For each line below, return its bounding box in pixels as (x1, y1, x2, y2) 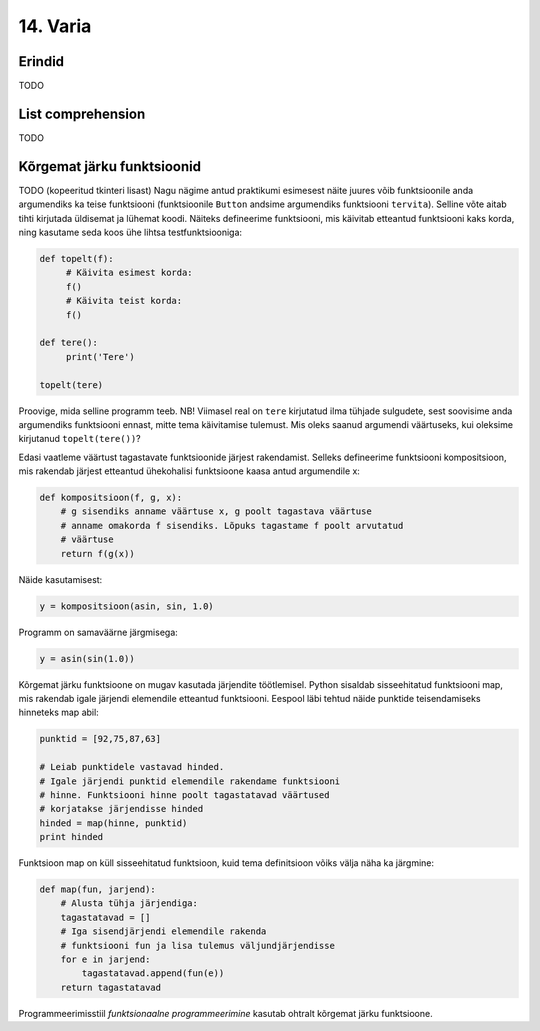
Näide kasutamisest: (18, 573, 103, 585)
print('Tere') (65, 351, 135, 362)
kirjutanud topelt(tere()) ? (18, 433, 141, 445)
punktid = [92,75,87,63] (39, 733, 162, 745)
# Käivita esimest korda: (65, 267, 194, 279)
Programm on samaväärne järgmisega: (18, 626, 179, 638)
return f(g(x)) (60, 548, 135, 559)
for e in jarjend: (60, 953, 151, 965)
